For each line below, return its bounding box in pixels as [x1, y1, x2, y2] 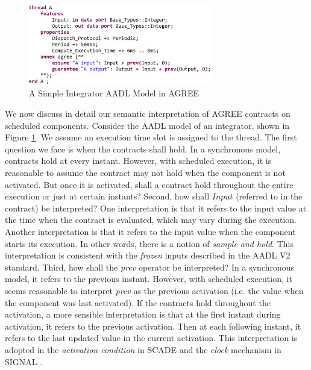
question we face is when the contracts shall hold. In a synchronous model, [5, 142, 281, 155]
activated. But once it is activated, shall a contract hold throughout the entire [5, 178, 294, 190]
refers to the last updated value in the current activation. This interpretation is [5, 331, 298, 344]
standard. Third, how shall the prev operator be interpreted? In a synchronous [5, 260, 295, 273]
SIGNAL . [5, 355, 43, 368]
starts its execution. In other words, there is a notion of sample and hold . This [5, 237, 294, 249]
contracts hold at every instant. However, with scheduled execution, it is [5, 154, 272, 167]
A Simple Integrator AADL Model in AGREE [29, 87, 199, 99]
